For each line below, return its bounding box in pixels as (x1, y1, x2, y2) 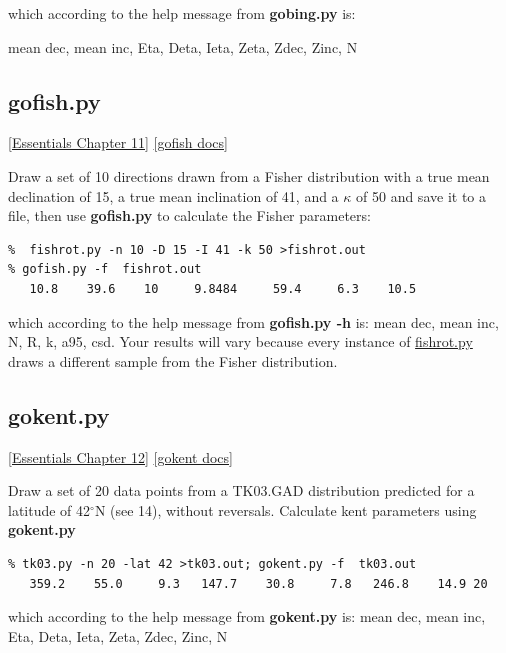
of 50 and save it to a (356, 185, 486, 206)
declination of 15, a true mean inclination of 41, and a (8, 185, 339, 206)
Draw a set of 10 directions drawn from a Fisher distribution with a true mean (8, 165, 490, 186)
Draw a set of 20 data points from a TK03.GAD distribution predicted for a (8, 480, 475, 501)
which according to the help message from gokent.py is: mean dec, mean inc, (8, 606, 486, 627)
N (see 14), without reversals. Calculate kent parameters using (94, 499, 477, 520)
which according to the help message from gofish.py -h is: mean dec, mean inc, (8, 311, 499, 332)
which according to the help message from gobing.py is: (8, 3, 356, 23)
